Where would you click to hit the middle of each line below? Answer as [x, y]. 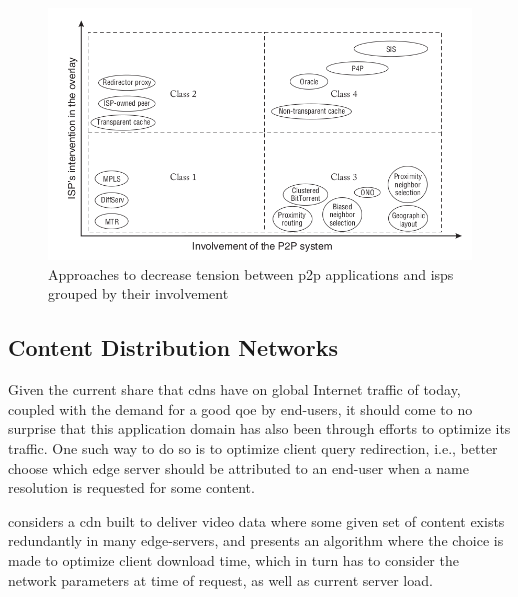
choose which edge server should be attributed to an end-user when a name [238, 467]
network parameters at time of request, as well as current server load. [220, 579]
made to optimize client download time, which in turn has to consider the [233, 560]
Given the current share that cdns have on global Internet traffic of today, [234, 389]
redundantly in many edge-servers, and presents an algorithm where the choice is [256, 540]
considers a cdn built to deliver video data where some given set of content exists [256, 520]
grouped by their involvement [138, 293]
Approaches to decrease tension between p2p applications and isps [251, 273]
